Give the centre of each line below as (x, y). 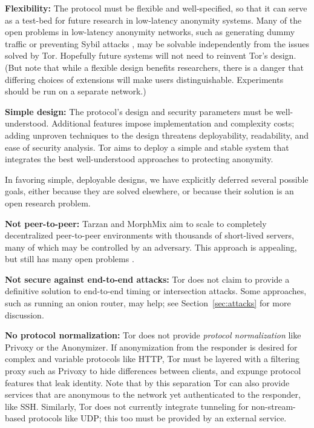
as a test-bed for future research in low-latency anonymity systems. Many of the (153, 20)
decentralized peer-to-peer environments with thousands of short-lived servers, (149, 235)
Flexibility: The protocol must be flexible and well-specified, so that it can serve (156, 8)
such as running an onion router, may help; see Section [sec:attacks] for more (148, 303)
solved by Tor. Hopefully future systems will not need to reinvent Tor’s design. (151, 55)
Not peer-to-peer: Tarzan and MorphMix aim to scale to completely (136, 223)
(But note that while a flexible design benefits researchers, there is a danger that (154, 67)
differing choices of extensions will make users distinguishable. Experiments (144, 79)
